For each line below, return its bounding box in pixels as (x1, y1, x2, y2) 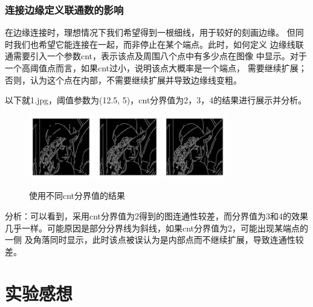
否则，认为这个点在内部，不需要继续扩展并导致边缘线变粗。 (5, 73, 242, 86)
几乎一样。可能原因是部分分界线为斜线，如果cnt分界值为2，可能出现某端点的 (5, 221, 309, 234)
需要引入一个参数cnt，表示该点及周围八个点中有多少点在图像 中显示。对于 (13, 50, 307, 62)
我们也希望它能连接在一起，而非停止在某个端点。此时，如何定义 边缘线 (13, 37, 295, 50)
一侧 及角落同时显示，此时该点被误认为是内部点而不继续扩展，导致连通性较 (5, 233, 304, 246)
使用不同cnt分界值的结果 (29, 189, 126, 202)
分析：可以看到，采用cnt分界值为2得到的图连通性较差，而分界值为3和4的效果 (5, 209, 309, 222)
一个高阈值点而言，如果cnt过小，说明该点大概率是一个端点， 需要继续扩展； (5, 62, 307, 74)
